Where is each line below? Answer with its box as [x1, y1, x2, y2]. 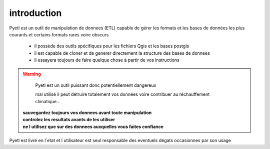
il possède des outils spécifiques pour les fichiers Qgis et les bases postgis [34, 43, 189, 49]
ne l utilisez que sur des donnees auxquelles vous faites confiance [22, 124, 164, 130]
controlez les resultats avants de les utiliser [22, 117, 115, 123]
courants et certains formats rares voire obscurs [9, 31, 109, 37]
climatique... [35, 98, 60, 104]
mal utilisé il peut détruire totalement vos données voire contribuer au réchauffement [35, 91, 210, 97]
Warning [22, 71, 41, 77]
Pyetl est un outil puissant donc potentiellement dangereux [35, 82, 156, 88]
